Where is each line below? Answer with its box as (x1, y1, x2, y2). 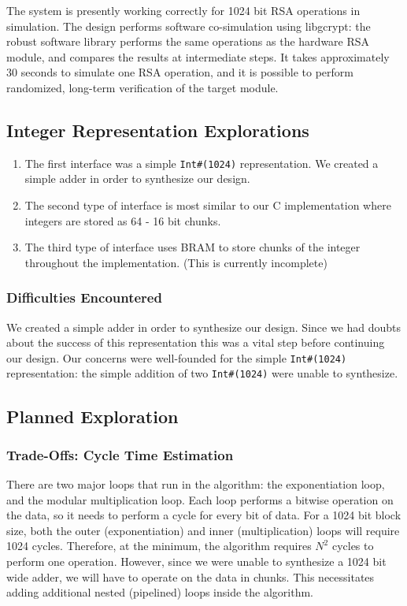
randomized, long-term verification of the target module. (6, 79, 279, 95)
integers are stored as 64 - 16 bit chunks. (24, 212, 221, 229)
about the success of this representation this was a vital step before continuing (6, 334, 385, 351)
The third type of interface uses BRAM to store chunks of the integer (24, 239, 361, 255)
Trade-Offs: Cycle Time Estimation (6, 444, 234, 464)
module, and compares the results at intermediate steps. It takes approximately (6, 48, 390, 65)
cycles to (331, 537, 374, 554)
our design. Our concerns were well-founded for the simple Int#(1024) (6, 349, 347, 366)
